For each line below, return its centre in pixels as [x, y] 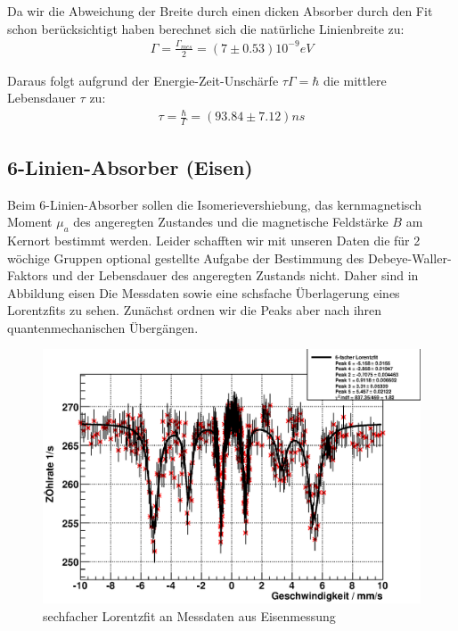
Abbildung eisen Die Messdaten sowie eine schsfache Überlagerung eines [204, 292]
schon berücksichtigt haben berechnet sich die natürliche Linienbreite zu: [206, 28]
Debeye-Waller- [410, 257]
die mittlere [355, 80]
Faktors [28, 275]
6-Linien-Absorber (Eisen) [130, 166]
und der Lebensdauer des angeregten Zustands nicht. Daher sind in [235, 275]
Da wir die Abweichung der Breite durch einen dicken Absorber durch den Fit [220, 11]
